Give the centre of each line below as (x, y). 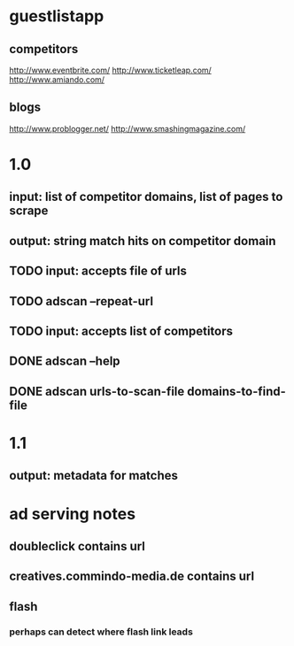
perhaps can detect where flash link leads (101, 632)
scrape (29, 211)
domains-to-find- (236, 391)
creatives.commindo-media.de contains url (132, 577)
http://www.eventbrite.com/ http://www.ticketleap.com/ (111, 70)
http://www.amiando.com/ (57, 80)
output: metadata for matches (94, 476)
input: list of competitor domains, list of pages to (146, 197)
